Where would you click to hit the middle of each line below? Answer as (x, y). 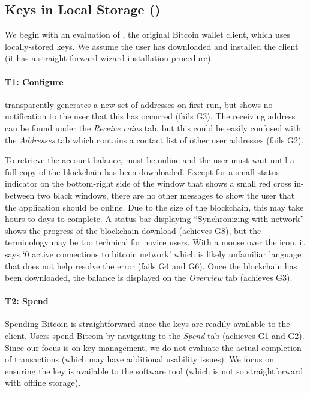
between (20, 195)
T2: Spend (27, 301)
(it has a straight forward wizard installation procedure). (109, 58)
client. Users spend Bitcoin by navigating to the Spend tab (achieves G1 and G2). (155, 336)
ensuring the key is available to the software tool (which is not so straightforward (154, 370)
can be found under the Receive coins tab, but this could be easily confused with (153, 127)
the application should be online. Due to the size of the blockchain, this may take (154, 207)
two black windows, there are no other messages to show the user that (166, 195)
